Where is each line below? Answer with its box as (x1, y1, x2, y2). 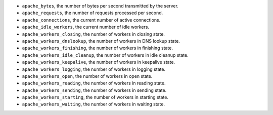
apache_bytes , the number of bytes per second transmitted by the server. (22, 3, 179, 9)
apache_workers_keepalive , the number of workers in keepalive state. (22, 59, 175, 65)
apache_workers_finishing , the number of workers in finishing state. (22, 45, 173, 51)
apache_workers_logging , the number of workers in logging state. (22, 66, 166, 72)
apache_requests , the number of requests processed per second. (22, 10, 163, 16)
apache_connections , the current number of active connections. (22, 17, 161, 23)
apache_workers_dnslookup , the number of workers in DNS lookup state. (22, 38, 180, 44)
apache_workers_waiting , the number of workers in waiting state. (22, 101, 165, 107)
